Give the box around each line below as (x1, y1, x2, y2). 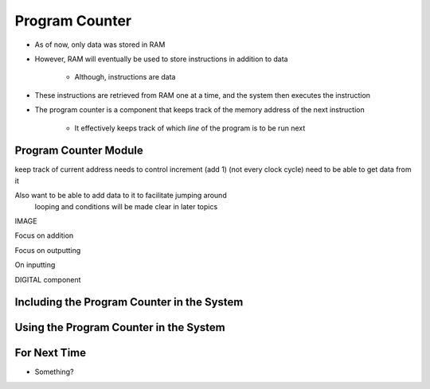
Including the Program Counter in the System (14, 295, 244, 309)
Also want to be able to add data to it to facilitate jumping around (14, 191, 227, 200)
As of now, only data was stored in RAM (34, 40, 166, 49)
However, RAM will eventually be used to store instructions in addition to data (34, 54, 288, 64)
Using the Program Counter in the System (14, 321, 226, 334)
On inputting (14, 260, 56, 270)
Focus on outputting (14, 245, 81, 255)
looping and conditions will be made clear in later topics (34, 201, 218, 211)
